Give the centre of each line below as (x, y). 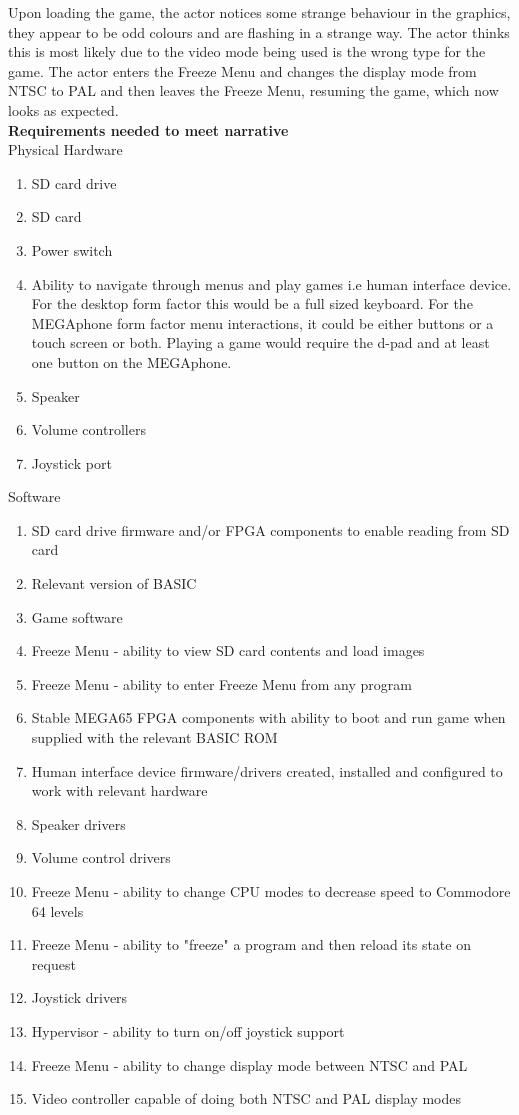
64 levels (57, 910)
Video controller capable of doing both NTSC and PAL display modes (246, 1098)
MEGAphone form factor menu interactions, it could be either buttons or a (262, 322)
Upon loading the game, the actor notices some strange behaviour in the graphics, (259, 12)
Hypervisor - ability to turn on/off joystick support (188, 1030)
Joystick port (71, 462)
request (53, 963)
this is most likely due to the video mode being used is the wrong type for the (247, 51)
